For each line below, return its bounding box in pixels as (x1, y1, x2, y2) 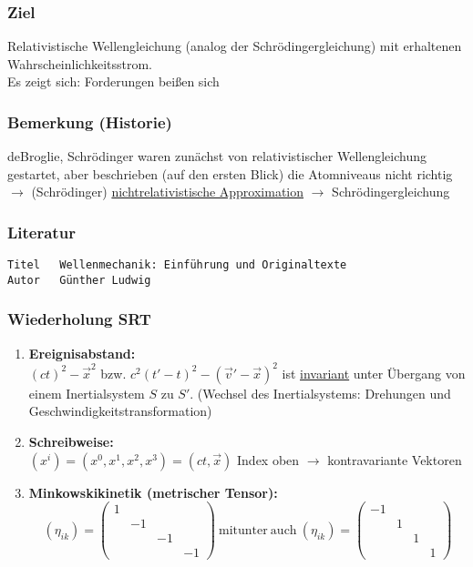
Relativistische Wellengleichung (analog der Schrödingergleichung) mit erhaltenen (7, 36, 462, 56)
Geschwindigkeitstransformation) (28, 401, 212, 420)
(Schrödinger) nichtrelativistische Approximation (31, 182, 304, 201)
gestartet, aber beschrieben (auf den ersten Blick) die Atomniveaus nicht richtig (7, 164, 453, 183)
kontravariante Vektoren (327, 450, 462, 469)
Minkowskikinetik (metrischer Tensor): (28, 482, 278, 501)
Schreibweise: (28, 432, 114, 451)
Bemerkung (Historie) (7, 110, 172, 133)
